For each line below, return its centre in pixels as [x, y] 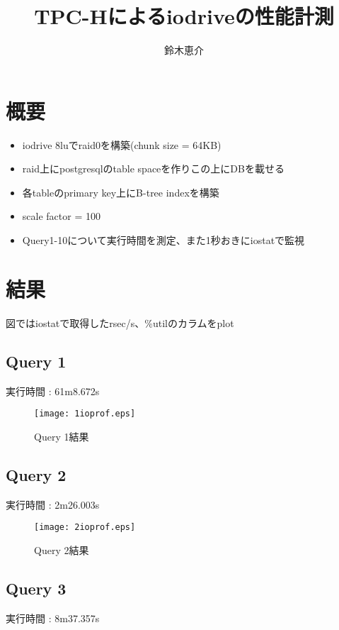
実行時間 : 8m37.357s [53, 618]
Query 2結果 [62, 549]
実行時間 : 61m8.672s [53, 391]
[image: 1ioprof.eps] [85, 414]
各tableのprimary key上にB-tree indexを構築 [121, 192]
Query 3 [36, 588]
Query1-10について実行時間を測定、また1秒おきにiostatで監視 [163, 240]
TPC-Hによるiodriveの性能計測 [184, 16]
